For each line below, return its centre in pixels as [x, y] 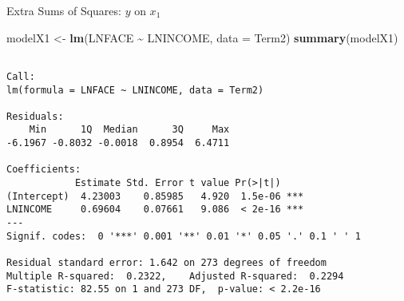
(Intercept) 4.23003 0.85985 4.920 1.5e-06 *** [155, 196]
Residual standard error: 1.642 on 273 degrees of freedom [166, 263]
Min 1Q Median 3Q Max [129, 130]
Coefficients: [44, 170]
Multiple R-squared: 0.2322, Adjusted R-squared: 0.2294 [175, 276]
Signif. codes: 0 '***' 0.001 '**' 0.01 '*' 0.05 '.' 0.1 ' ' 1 [184, 236]
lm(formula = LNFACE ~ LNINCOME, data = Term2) [135, 90]
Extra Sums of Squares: [64, 10]
